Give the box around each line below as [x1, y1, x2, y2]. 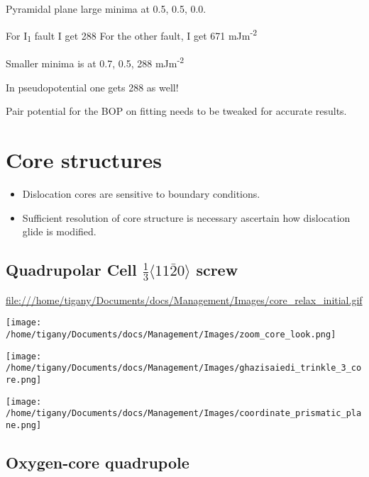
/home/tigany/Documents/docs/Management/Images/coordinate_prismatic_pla [6, 408, 362, 419]
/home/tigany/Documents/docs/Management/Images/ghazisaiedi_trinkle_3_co [6, 363, 362, 374]
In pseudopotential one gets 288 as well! [6, 79, 179, 94]
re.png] [6, 374, 42, 385]
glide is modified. [22, 224, 97, 239]
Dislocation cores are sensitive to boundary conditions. [22, 186, 260, 201]
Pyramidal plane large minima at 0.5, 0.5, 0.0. [6, 1, 206, 16]
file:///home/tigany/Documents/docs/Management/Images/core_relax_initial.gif [6, 292, 363, 307]
